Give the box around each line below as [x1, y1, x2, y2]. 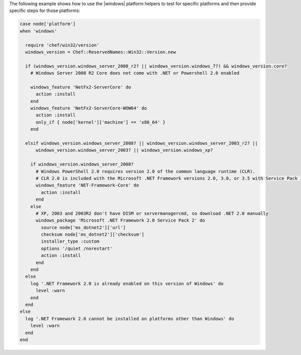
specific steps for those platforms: [9, 8, 80, 14]
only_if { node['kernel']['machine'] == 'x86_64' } [36, 119, 166, 125]
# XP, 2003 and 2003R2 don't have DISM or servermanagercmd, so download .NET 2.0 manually [36, 211, 268, 216]
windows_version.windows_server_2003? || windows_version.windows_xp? [36, 147, 213, 153]
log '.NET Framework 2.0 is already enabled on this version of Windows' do [30, 281, 224, 286]
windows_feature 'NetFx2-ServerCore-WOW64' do [30, 105, 147, 111]
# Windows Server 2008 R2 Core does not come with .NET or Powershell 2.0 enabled [30, 70, 240, 76]
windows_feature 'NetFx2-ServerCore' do [30, 84, 131, 90]
